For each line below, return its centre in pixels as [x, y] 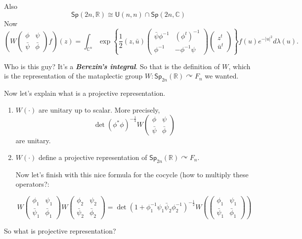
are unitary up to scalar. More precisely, [99, 109]
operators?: [32, 184]
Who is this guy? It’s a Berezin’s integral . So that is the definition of [112, 66]
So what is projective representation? [60, 230]
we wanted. [222, 76]
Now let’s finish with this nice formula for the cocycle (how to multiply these [132, 174]
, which [239, 66]
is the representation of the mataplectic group [73, 76]
